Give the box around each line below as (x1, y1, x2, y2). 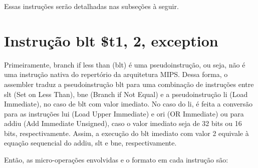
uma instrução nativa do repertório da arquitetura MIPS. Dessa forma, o (4, 69, 228, 79)
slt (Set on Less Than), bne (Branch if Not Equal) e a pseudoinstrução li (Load (4, 88, 248, 99)
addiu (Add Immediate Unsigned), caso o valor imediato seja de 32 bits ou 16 (4, 118, 242, 128)
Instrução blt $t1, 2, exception (4, 30, 218, 50)
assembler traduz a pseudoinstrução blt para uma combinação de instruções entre (4, 78, 254, 89)
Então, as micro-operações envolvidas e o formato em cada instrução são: (4, 154, 228, 165)
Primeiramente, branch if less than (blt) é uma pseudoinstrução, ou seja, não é (4, 59, 245, 69)
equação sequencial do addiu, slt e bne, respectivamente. (4, 137, 177, 148)
